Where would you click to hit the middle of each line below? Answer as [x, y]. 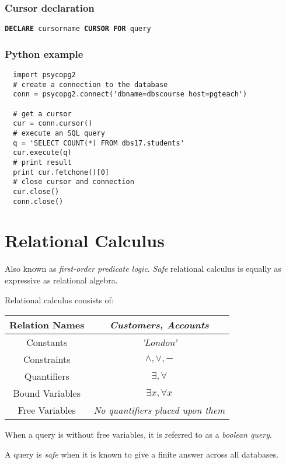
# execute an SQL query [59, 134]
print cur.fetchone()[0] [61, 172]
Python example [44, 53]
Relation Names [47, 325]
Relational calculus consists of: [59, 299]
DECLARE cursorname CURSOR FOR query [78, 29]
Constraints [47, 359]
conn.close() [38, 201]
